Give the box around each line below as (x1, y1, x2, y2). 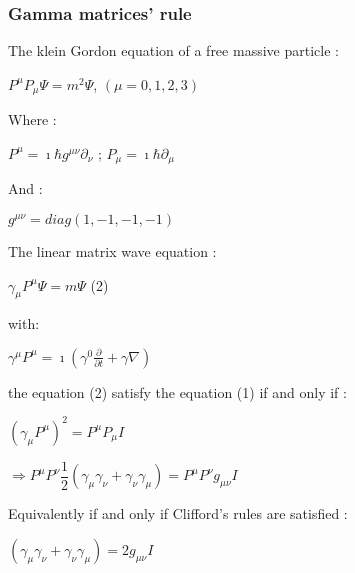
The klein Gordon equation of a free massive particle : (8, 40, 339, 61)
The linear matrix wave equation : (8, 240, 217, 261)
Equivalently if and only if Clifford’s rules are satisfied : (8, 503, 348, 524)
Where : (8, 109, 57, 130)
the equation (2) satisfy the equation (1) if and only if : (8, 381, 347, 402)
